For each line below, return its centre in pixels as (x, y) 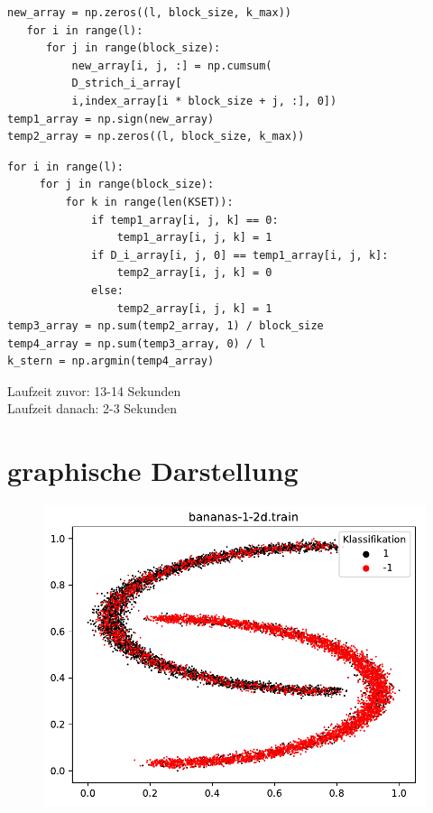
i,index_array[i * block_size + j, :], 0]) (204, 101)
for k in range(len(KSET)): (149, 202)
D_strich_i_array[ (127, 83)
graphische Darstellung (153, 471)
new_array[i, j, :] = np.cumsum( (172, 65)
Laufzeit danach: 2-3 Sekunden (92, 408)
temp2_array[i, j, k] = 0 (194, 273)
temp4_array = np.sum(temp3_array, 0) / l (137, 343)
